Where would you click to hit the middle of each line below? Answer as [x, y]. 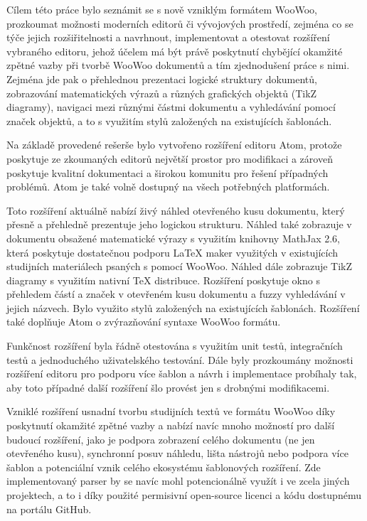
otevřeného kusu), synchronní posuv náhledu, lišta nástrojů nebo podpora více [177, 453]
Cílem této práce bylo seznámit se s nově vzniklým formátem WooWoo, [162, 9]
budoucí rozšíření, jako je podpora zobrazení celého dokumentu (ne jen [161, 439]
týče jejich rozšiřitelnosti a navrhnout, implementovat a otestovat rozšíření [168, 37]
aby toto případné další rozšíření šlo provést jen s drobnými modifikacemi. [168, 387]
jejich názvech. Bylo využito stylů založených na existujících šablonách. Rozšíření [183, 307]
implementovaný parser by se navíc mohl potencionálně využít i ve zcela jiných [178, 481]
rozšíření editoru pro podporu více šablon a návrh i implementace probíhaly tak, [182, 374]
